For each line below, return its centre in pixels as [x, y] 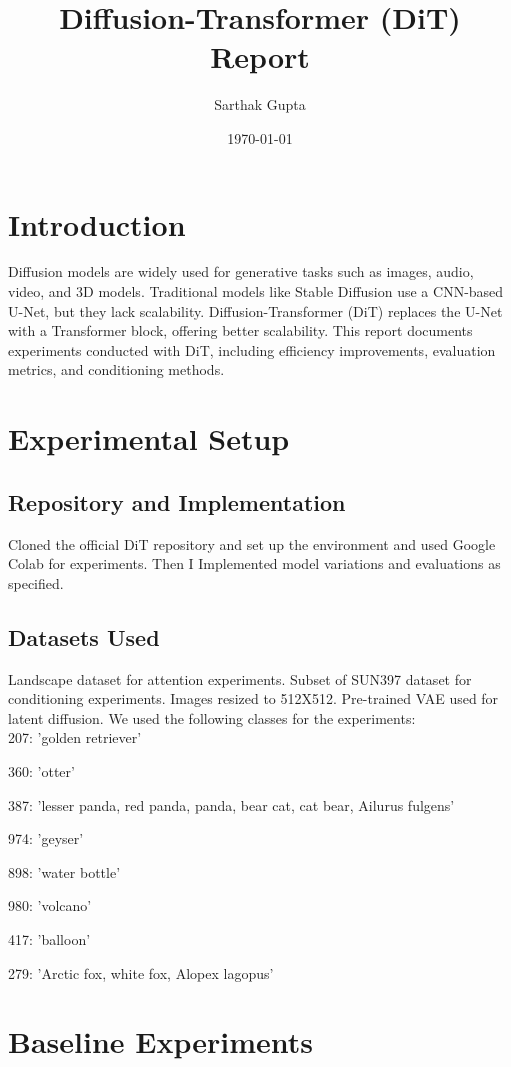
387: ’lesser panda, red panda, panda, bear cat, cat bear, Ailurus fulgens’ [231, 804]
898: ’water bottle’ [64, 871]
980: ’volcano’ [50, 905]
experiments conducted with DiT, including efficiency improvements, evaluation [252, 349]
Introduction [97, 223]
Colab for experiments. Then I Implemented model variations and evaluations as [254, 563]
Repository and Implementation [177, 501]
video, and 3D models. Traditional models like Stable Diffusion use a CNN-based [256, 291]
